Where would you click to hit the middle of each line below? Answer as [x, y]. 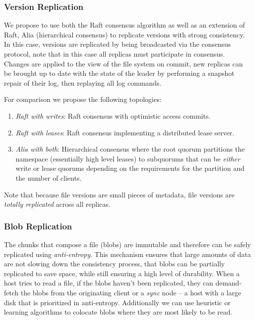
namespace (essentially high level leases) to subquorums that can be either [128, 158]
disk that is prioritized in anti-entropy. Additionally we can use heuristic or [117, 302]
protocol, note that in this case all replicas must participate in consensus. [114, 54]
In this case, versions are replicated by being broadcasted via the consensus [117, 44]
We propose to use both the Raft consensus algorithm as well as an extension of [125, 25]
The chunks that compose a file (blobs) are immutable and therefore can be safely [127, 244]
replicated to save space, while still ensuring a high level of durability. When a [122, 273]
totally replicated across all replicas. [57, 204]
